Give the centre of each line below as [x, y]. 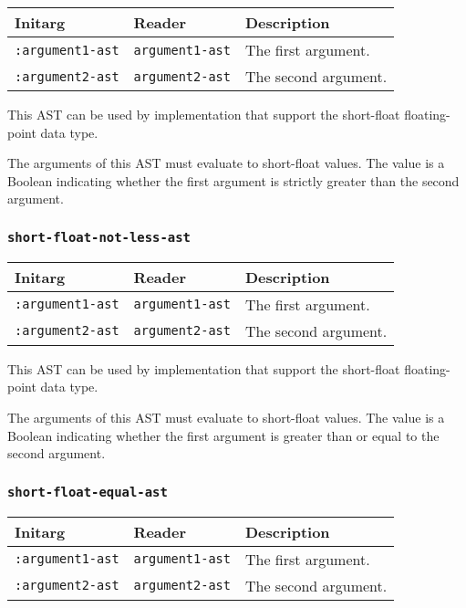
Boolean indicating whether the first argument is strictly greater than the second [233, 180]
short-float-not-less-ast [99, 237]
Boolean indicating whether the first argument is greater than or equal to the [223, 435]
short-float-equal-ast [88, 492]
